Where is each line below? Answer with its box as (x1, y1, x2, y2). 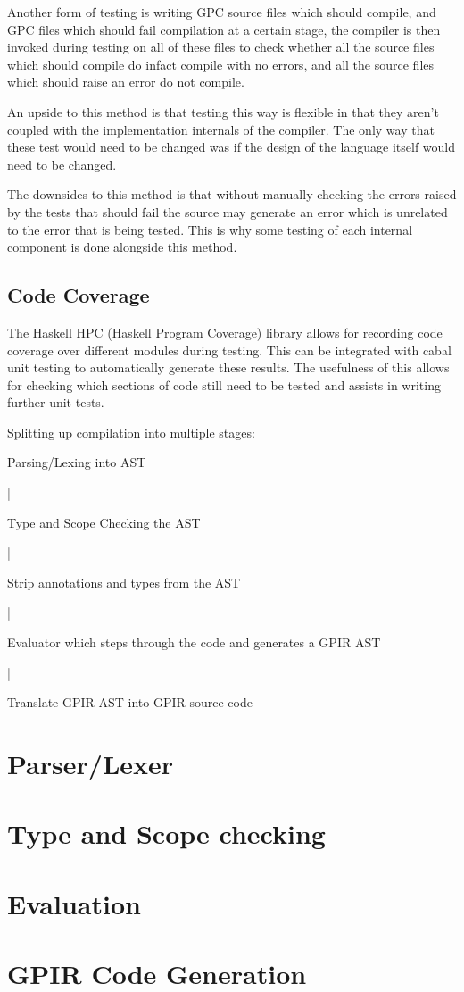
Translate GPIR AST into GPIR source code (7, 693, 253, 712)
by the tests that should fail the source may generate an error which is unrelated (7, 202, 448, 221)
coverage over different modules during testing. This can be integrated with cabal (7, 340, 452, 359)
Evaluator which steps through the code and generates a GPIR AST (7, 633, 381, 652)
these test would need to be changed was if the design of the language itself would (7, 138, 456, 156)
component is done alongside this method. (7, 238, 237, 256)
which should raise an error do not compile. (7, 72, 244, 91)
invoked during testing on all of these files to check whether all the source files (7, 38, 435, 56)
